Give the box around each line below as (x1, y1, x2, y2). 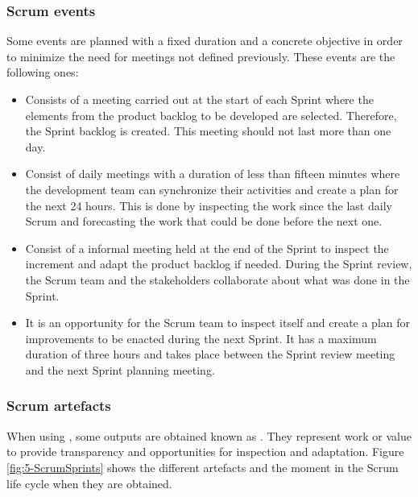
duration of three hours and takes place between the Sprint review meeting (25, 346, 395, 362)
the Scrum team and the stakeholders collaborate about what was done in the (25, 271, 410, 288)
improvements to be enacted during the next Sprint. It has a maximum (25, 329, 377, 346)
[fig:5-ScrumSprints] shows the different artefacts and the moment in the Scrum (6, 458, 399, 475)
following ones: (6, 64, 79, 81)
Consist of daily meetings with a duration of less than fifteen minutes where (25, 165, 400, 182)
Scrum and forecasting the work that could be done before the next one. (25, 213, 383, 230)
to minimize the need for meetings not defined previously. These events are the (6, 48, 395, 64)
